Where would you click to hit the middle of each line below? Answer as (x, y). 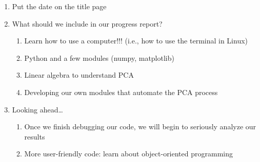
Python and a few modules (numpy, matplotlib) (99, 57)
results (35, 136)
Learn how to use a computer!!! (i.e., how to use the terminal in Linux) (136, 41)
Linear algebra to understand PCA (79, 75)
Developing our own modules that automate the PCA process (121, 92)
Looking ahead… (37, 109)
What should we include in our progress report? (87, 23)
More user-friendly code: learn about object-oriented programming (128, 154)
